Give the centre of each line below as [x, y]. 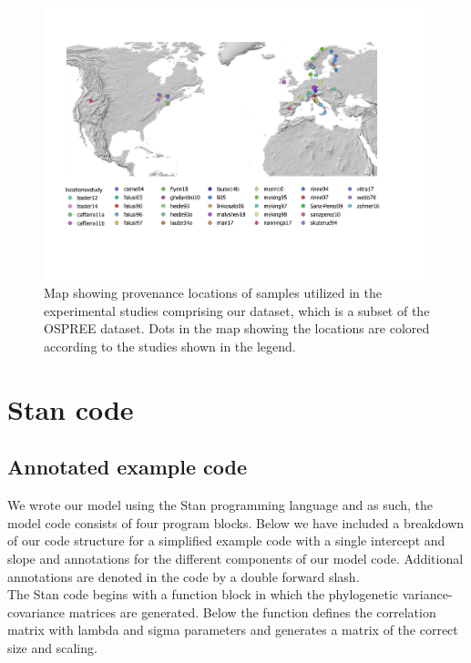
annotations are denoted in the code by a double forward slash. [184, 576]
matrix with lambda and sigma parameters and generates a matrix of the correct [233, 630]
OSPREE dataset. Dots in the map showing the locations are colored [237, 328]
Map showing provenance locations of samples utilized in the [213, 293]
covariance [36, 612]
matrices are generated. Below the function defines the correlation [252, 612]
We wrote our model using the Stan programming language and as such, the [220, 505]
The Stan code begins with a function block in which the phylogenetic [203, 594]
